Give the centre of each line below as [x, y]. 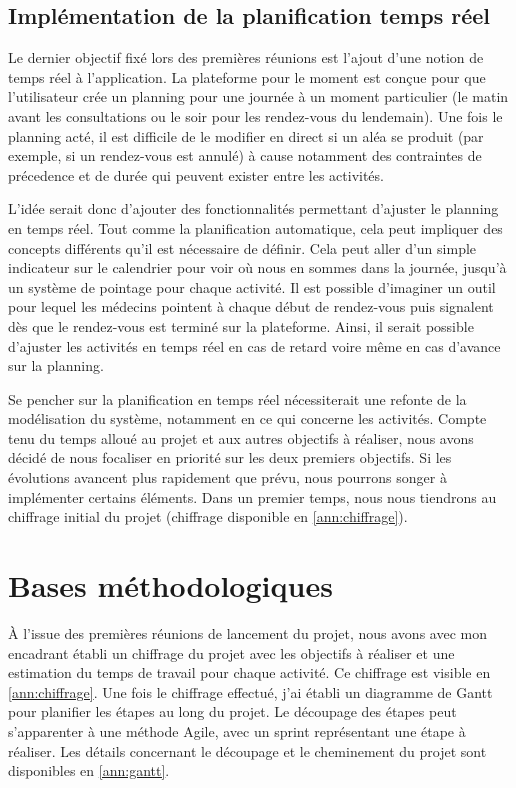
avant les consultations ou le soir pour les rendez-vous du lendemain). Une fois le [255, 115]
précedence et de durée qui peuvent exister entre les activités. [196, 174]
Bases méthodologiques [170, 585]
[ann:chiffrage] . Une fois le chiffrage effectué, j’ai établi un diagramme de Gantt [250, 691]
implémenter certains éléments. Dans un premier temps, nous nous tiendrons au [252, 496]
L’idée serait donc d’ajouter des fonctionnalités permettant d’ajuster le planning [253, 208]
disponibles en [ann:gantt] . [89, 770]
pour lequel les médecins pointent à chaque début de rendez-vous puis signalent [251, 306]
